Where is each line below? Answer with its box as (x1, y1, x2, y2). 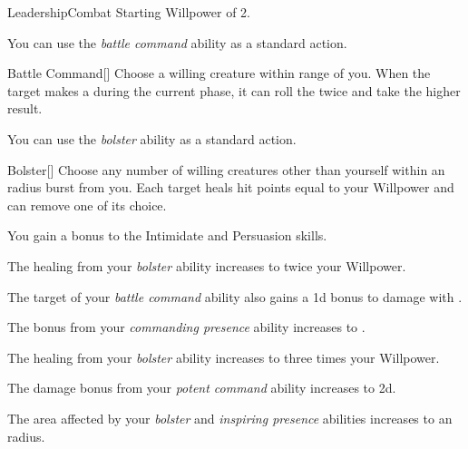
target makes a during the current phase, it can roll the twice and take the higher (7, 81, 461, 100)
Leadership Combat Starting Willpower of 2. (7, 3, 250, 21)
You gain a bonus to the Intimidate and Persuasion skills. (7, 226, 327, 245)
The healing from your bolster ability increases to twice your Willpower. (7, 256, 406, 275)
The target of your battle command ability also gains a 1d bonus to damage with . (7, 287, 463, 306)
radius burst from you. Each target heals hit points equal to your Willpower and (7, 178, 454, 197)
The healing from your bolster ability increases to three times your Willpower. (7, 347, 440, 366)
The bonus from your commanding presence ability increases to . (7, 317, 366, 337)
